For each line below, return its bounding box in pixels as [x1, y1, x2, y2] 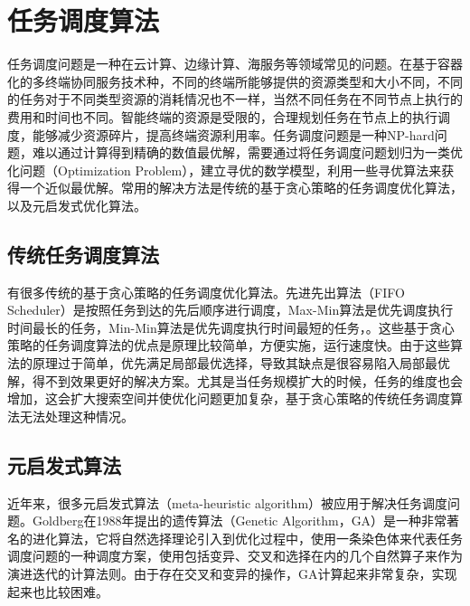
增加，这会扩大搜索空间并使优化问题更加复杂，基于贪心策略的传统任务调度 [7, 389, 450, 408]
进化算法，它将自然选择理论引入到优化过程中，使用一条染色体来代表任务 [32, 528, 463, 547]
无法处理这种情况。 [19, 406, 134, 425]
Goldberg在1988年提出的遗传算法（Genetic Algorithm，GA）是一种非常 [32, 511, 447, 530]
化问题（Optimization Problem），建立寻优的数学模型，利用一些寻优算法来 [7, 160, 442, 179]
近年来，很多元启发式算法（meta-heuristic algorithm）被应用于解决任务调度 [7, 493, 448, 512]
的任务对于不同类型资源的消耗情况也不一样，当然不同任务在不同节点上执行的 [7, 90, 463, 109]
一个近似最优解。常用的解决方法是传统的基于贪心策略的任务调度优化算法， [19, 178, 463, 197]
